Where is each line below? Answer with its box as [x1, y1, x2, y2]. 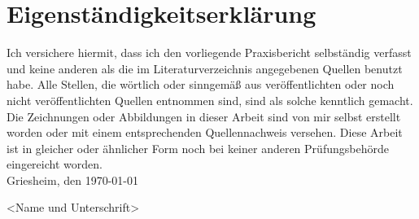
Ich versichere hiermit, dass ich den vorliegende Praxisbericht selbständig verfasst [7, 44, 412, 61]
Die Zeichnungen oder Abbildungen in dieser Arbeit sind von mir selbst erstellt [7, 107, 401, 125]
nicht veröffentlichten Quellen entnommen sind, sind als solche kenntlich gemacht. [7, 91, 413, 108]
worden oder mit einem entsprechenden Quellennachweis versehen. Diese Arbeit [7, 124, 403, 141]
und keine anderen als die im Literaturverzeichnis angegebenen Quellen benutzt [7, 59, 403, 77]
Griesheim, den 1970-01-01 [7, 171, 138, 188]
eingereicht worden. [7, 155, 103, 173]
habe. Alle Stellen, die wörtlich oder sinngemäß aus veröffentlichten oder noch [7, 76, 395, 93]
